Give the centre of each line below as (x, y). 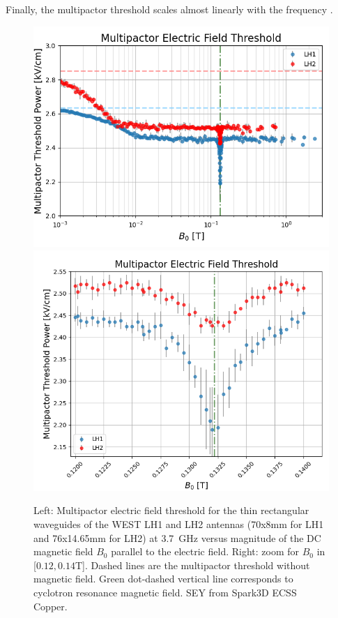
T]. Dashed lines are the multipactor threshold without (192, 565)
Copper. (51, 606)
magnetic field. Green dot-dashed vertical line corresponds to (163, 579)
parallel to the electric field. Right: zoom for (205, 551)
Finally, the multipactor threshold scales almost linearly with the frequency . (169, 9)
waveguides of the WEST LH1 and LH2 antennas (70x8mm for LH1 (179, 523)
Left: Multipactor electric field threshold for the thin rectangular (171, 510)
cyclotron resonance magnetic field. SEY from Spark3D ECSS (165, 592)
